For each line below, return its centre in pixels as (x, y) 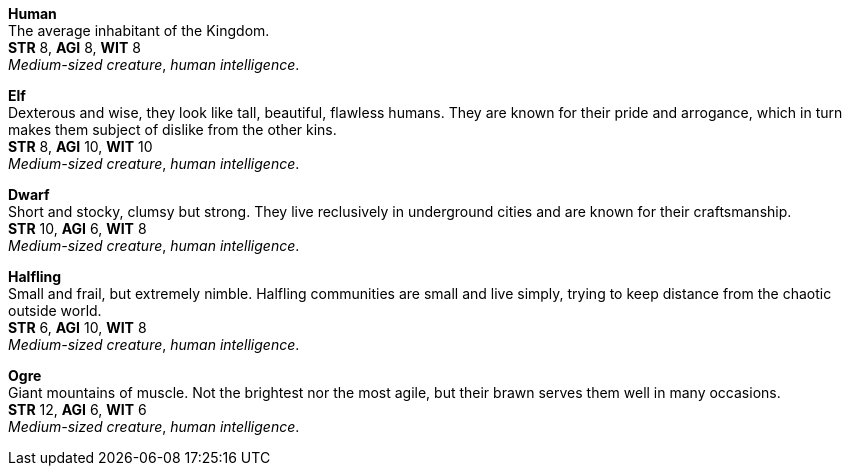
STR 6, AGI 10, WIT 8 (77, 327)
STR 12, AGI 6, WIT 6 (77, 409)
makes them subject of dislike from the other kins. (172, 129)
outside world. (55, 310)
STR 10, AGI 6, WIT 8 (77, 228)
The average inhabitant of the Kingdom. (139, 30)
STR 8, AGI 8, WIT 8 (74, 47)
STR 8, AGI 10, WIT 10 (80, 146)
